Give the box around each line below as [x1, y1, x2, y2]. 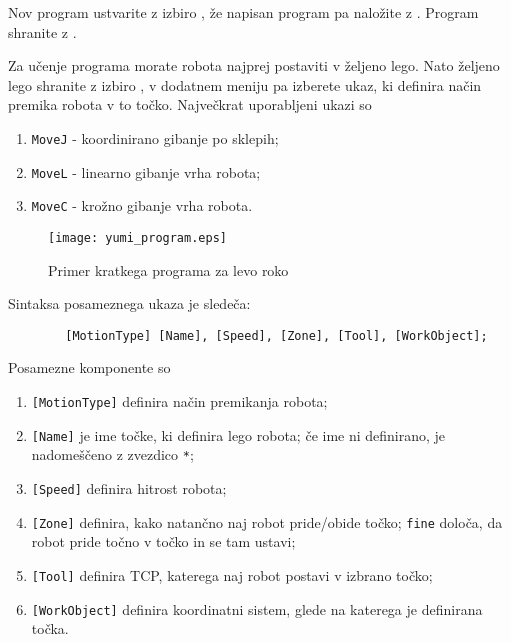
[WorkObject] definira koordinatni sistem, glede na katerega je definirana [31, 598, 483, 619]
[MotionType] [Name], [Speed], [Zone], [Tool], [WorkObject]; [65, 328, 488, 343]
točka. [31, 618, 69, 639]
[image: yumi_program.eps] [48, 230, 227, 245]
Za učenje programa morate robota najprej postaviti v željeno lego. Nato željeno [8, 55, 500, 76]
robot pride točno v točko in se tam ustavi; [31, 531, 296, 552]
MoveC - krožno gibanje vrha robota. [31, 195, 253, 216]
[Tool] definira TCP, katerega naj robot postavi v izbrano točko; [31, 564, 433, 585]
